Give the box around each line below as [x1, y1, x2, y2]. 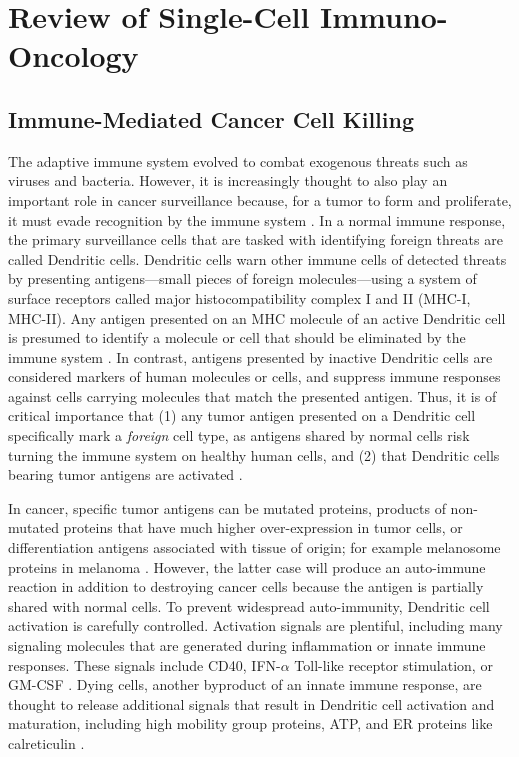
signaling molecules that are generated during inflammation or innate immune [8, 635, 486, 656]
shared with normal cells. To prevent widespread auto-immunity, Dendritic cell [8, 595, 490, 616]
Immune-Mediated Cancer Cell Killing [8, 103, 415, 134]
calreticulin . [8, 732, 85, 753]
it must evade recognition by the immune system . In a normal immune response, [8, 209, 506, 230]
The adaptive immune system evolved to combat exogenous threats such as [8, 150, 468, 171]
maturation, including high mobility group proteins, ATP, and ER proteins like [8, 713, 493, 734]
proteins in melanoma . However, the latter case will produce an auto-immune [8, 556, 486, 577]
